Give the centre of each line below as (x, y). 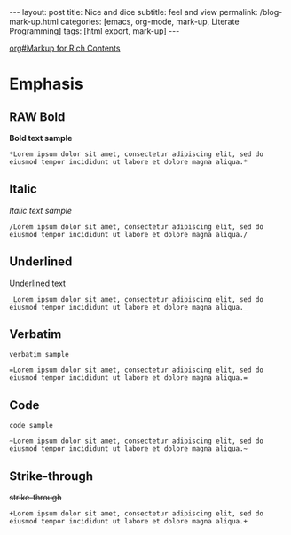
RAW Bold (37, 117)
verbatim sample (39, 355)
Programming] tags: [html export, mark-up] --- (94, 31)
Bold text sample (41, 138)
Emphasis (46, 84)
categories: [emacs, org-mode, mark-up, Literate (150, 21)
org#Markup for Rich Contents (65, 48)
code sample (31, 426)
